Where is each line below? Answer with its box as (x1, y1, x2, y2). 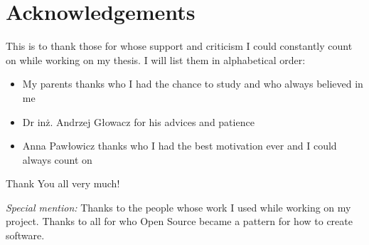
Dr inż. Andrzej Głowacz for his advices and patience (22, 114, 255, 129)
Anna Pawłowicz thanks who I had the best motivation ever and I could (22, 138, 337, 153)
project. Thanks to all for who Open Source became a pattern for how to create (6, 214, 353, 229)
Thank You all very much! (6, 176, 120, 191)
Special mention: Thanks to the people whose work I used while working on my (6, 199, 351, 214)
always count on (22, 152, 92, 167)
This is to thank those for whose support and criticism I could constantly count (6, 38, 353, 53)
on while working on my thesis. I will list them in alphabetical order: (6, 52, 306, 67)
